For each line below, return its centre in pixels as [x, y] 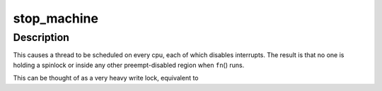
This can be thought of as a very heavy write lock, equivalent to [106, 78]
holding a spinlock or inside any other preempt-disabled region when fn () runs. [129, 65]
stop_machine [56, 18]
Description [41, 37]
